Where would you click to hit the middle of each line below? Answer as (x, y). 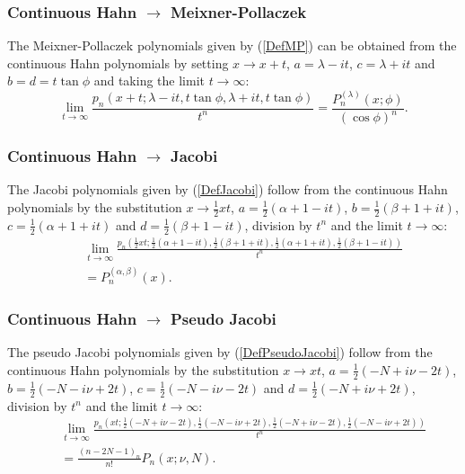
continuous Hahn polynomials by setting (118, 63)
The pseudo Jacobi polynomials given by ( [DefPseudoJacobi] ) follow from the (220, 352)
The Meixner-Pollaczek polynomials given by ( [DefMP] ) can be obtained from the (232, 45)
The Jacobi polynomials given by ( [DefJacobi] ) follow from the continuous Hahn (228, 189)
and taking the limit (149, 80)
